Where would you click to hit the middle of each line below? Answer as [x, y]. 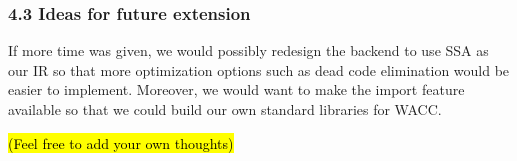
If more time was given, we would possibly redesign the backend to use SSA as [248, 50]
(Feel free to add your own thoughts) [121, 142]
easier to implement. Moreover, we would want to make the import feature [236, 89]
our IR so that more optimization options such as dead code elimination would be [259, 69]
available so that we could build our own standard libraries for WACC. [225, 109]
